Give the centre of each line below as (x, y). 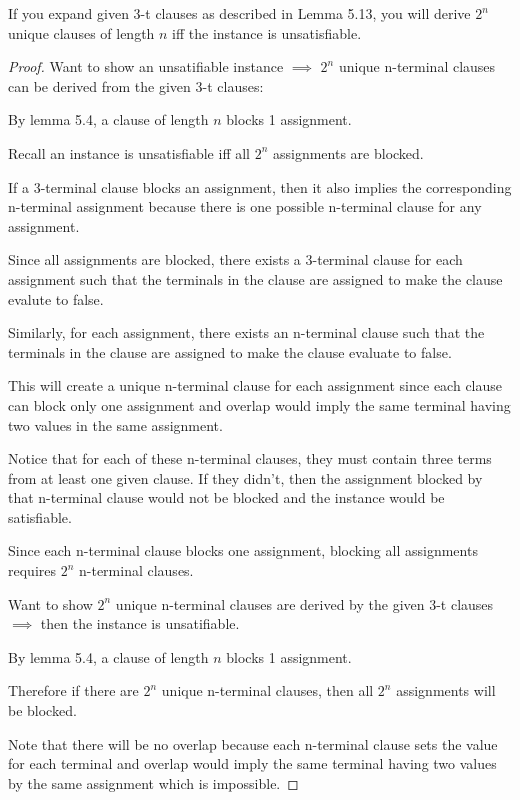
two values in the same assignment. (115, 424)
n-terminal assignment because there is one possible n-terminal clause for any (245, 206)
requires (32, 570)
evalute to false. (56, 298)
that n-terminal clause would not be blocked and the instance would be (226, 497)
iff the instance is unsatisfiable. (267, 32)
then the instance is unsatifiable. (140, 623)
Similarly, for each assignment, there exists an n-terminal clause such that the (246, 332)
